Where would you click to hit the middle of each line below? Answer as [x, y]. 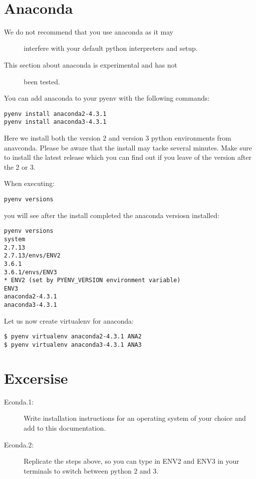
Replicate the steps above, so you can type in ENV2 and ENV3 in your [131, 461]
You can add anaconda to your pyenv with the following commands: [107, 98]
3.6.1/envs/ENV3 [31, 272]
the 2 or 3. [20, 166]
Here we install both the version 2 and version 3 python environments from [118, 138]
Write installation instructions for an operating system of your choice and [135, 418]
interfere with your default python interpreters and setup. [111, 48]
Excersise [36, 378]
